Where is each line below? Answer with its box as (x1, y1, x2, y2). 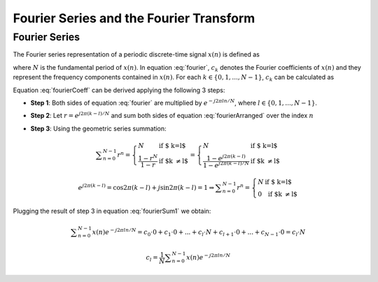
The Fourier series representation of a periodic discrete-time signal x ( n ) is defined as (13, 50, 260, 59)
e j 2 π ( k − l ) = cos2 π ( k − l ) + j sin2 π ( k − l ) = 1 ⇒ (78, 182, 215, 192)
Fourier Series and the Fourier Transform (13, 10, 255, 26)
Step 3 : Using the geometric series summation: (30, 124, 167, 133)
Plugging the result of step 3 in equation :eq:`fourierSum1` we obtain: (13, 207, 211, 215)
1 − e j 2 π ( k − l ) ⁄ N (203, 160, 250, 169)
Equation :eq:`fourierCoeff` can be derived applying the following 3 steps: (13, 86, 225, 94)
